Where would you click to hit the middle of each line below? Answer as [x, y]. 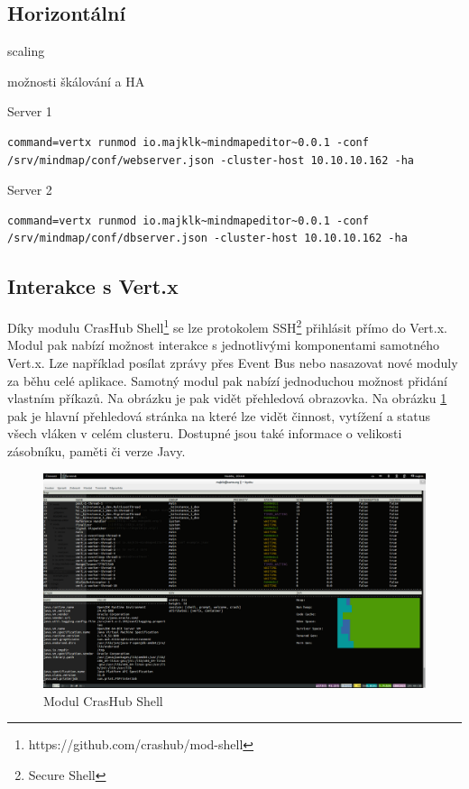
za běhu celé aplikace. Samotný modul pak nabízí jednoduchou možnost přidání [227, 380]
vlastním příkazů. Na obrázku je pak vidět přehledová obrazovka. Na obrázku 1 [227, 398]
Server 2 [30, 190]
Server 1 [30, 111]
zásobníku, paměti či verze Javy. [97, 450]
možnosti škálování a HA [76, 81]
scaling [26, 51]
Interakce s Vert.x [93, 286]
